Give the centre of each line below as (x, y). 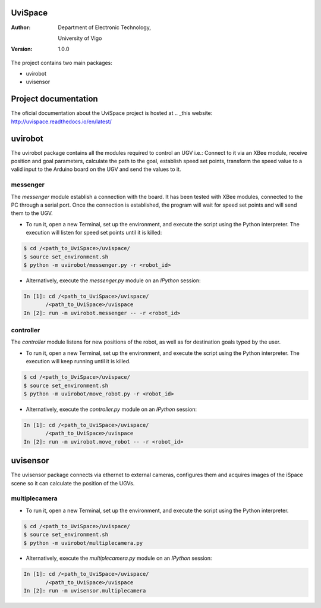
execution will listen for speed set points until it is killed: (94, 233)
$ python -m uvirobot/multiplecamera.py (83, 543)
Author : (21, 27)
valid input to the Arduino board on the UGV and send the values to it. (96, 169)
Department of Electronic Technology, (104, 27)
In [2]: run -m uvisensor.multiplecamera (85, 591)
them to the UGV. (32, 213)
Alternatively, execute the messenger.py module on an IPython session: (114, 280)
